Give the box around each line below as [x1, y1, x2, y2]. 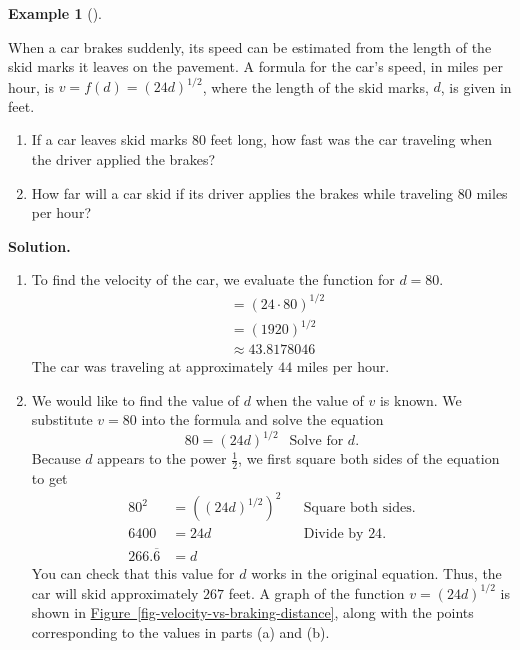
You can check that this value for [31, 562, 235, 583]
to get [31, 468, 68, 489]
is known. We [379, 389, 462, 410]
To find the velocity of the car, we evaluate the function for [31, 269, 395, 290]
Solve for [289, 434, 344, 449]
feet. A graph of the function [228, 582, 405, 603]
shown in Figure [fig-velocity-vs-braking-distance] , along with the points [31, 602, 474, 623]
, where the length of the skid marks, [202, 76, 429, 97]
